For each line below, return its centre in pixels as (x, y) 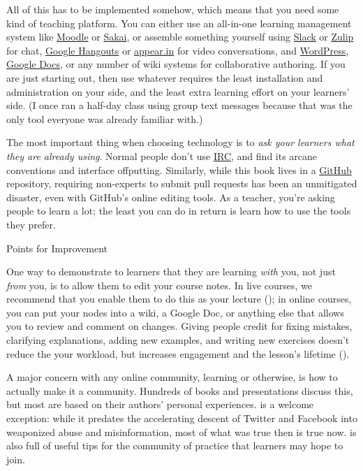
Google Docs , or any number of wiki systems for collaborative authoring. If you (176, 64)
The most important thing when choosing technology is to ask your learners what (180, 142)
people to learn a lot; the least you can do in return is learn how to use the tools (179, 211)
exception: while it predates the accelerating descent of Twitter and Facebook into (182, 418)
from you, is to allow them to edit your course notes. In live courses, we (160, 285)
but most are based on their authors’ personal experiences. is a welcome (160, 404)
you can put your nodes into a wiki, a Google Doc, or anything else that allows (175, 312)
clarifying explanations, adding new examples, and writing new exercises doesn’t (178, 340)
